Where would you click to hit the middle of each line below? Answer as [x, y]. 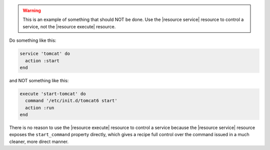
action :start [42, 61]
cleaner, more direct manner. [39, 142]
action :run [40, 108]
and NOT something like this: [39, 80]
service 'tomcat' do [45, 54]
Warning [32, 10]
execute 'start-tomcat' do [53, 94]
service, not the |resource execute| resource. [69, 26]
